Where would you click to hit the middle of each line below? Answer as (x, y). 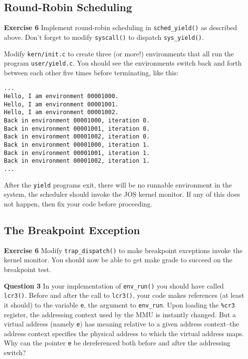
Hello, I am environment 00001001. (61, 104)
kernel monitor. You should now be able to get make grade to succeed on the (118, 260)
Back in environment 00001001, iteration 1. (77, 153)
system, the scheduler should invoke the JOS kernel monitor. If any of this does (122, 194)
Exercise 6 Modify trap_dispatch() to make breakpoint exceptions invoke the (123, 250)
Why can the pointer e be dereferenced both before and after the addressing (117, 343)
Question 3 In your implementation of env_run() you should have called (114, 285)
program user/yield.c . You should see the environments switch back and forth (123, 63)
